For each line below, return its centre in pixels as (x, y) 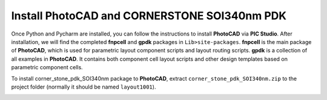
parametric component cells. (47, 67)
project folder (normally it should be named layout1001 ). (84, 87)
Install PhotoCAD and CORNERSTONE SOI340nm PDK (149, 16)
